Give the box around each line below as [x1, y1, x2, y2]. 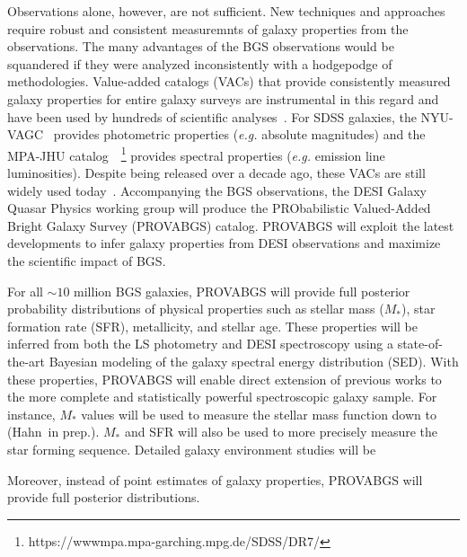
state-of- [397, 334, 443, 353]
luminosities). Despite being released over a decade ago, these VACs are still [7, 164, 426, 181]
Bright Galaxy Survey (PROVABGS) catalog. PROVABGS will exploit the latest [7, 216, 454, 234]
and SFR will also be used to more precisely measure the [124, 422, 438, 441]
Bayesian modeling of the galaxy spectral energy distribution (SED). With [48, 351, 459, 370]
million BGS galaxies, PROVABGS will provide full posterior [74, 281, 410, 300]
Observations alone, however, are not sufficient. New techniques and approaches [7, 2, 445, 20]
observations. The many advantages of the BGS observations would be [7, 37, 394, 56]
